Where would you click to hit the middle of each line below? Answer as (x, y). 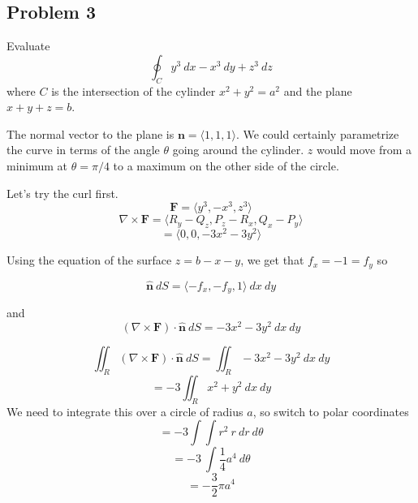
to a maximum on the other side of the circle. (226, 165)
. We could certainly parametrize (317, 133)
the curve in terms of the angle (83, 150)
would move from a (364, 150)
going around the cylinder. (238, 150)
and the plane (318, 90)
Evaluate (28, 46)
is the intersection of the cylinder (134, 90)
